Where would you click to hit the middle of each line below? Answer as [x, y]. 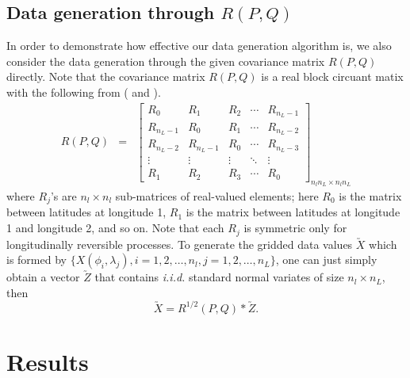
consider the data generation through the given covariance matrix [166, 61]
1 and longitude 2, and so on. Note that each [115, 228]
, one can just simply [326, 260]
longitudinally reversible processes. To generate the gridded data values [180, 244]
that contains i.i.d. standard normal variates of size [219, 277]
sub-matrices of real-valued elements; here [217, 196]
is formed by [36, 260]
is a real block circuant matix [332, 76]
